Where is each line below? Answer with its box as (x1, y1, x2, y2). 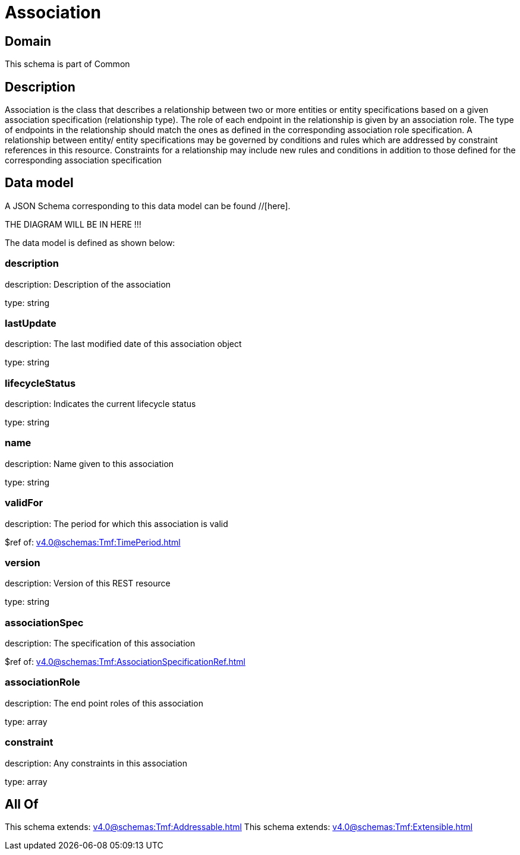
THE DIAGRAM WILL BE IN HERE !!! (5, 219, 141, 229)
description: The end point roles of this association (5, 698, 203, 708)
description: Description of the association (5, 279, 171, 289)
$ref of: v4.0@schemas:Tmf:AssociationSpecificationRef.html (5, 657, 245, 667)
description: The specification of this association (5, 638, 196, 649)
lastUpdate (5, 317, 56, 329)
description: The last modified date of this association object (5, 339, 242, 349)
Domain (5, 33, 52, 49)
